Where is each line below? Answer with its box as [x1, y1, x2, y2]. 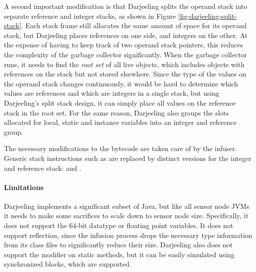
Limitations [4, 182, 44, 192]
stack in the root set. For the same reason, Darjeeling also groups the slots [4, 107, 229, 117]
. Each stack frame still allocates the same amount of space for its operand [21, 20, 247, 31]
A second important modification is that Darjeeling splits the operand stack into [4, 1, 248, 11]
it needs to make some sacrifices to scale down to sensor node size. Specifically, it [4, 210, 249, 221]
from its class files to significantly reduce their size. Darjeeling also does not [4, 239, 233, 250]
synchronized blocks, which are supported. [4, 259, 132, 269]
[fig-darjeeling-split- [178, 10, 237, 21]
